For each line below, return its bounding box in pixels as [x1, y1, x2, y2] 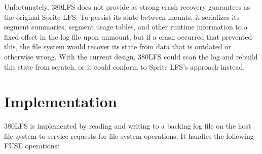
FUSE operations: [4, 140, 60, 151]
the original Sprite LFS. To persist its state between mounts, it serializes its [4, 11, 240, 22]
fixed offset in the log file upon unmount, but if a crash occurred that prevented [4, 31, 252, 42]
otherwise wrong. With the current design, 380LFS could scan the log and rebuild [4, 51, 258, 61]
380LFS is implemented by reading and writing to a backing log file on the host [4, 120, 251, 131]
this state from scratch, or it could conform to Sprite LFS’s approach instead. [4, 61, 245, 72]
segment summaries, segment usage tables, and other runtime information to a [4, 21, 248, 32]
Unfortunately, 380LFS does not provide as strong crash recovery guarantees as [4, 2, 250, 12]
